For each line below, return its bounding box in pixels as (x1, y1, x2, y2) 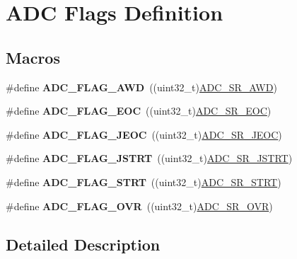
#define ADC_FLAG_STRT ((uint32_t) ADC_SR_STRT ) (6, 174, 281, 189)
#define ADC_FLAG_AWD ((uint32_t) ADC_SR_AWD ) (6, 79, 277, 94)
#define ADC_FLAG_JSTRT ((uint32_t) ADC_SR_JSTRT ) (6, 151, 293, 166)
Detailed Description (6, 233, 161, 255)
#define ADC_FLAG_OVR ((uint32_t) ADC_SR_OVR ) (6, 198, 273, 213)
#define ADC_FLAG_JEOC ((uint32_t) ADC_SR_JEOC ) (6, 127, 282, 142)
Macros (6, 46, 60, 68)
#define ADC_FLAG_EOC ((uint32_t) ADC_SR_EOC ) (6, 103, 272, 118)
